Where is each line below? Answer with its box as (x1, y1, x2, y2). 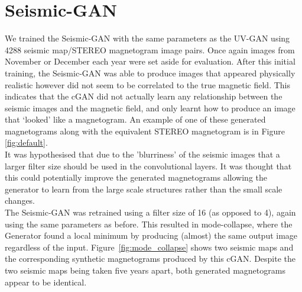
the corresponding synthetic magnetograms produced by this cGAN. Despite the (5, 252, 295, 265)
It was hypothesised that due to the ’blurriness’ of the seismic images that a (5, 148, 280, 161)
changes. (5, 194, 35, 207)
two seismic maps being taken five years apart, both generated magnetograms (5, 264, 285, 276)
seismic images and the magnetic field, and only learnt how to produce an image (5, 101, 295, 114)
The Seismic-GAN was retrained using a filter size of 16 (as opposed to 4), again (5, 206, 296, 219)
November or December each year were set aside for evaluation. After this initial (5, 55, 295, 68)
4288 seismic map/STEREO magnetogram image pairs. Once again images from (5, 43, 295, 56)
